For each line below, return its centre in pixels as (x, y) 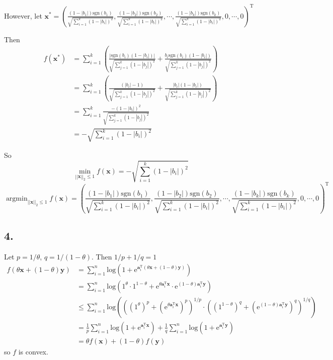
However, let (23, 15)
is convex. (33, 351)
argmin (17, 198)
